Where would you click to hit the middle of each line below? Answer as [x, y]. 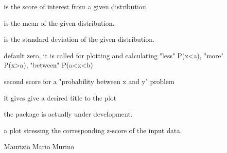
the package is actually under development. [68, 114]
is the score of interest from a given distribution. [76, 6]
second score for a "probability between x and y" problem [89, 81]
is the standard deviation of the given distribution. [79, 39]
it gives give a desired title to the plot [60, 97]
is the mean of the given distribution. [59, 23]
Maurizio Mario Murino [39, 146]
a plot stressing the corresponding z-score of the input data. [93, 130]
